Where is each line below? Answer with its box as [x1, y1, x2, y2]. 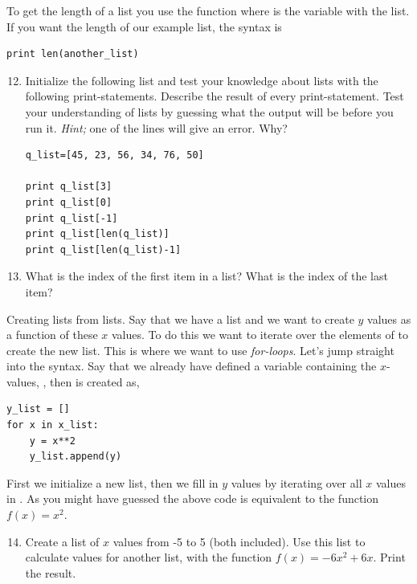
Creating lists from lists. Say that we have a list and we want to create [6, 310, 354, 327]
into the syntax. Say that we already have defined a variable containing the [6, 357, 377, 374]
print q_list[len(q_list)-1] [25, 243, 182, 255]
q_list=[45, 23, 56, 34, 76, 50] [25, 149, 204, 161]
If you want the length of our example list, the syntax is [6, 18, 282, 35]
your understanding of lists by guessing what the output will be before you [25, 103, 394, 120]
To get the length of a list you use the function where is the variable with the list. [6, 2, 410, 18]
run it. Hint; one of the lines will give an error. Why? [25, 119, 288, 136]
